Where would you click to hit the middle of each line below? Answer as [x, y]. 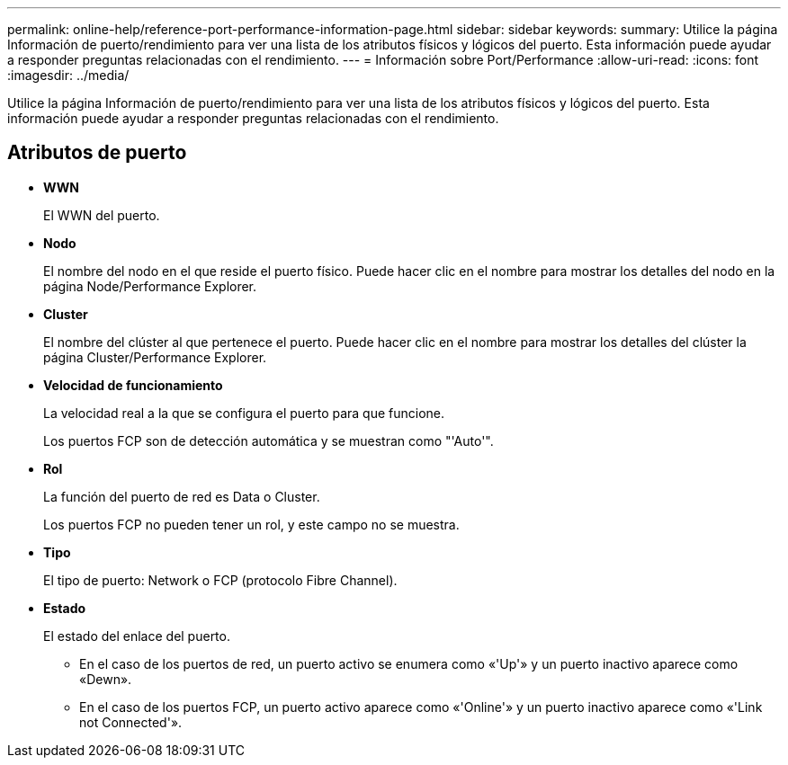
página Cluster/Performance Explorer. [155, 357]
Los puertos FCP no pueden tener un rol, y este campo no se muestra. [251, 524]
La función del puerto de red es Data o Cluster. [182, 496]
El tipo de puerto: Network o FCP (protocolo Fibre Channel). [220, 580]
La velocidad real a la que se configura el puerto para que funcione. [244, 413]
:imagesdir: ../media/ [68, 75]
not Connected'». [131, 722]
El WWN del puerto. [102, 215]
